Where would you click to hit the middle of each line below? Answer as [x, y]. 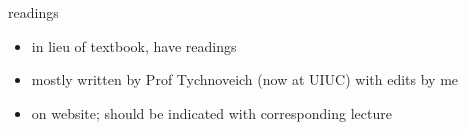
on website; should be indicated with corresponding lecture [211, 112]
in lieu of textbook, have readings [134, 45]
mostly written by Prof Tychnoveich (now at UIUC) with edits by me [245, 79]
